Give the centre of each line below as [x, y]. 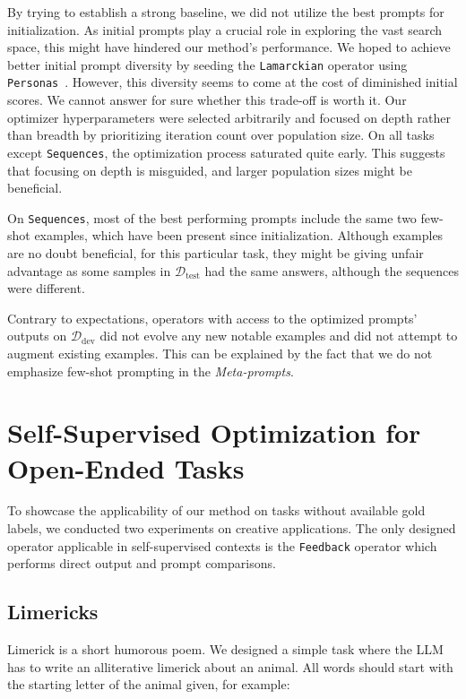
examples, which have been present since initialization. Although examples [239, 235]
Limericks [53, 612]
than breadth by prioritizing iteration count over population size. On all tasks [221, 135]
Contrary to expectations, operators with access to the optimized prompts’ [212, 318]
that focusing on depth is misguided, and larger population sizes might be [210, 170]
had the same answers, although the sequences [332, 270]
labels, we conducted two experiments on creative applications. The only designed [232, 528]
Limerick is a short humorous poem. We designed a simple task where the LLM [225, 649]
